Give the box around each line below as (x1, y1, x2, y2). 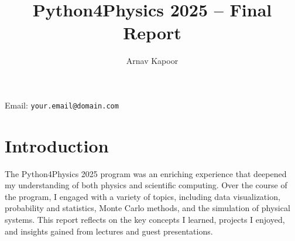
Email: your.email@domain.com (5, 99, 119, 111)
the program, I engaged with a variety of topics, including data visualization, (5, 190, 280, 202)
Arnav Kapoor (126, 55, 179, 67)
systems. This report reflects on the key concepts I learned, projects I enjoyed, (5, 213, 285, 226)
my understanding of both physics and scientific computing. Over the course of (5, 179, 287, 191)
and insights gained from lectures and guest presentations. (5, 225, 213, 237)
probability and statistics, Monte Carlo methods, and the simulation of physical (5, 202, 290, 214)
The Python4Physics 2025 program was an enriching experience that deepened (5, 167, 287, 179)
